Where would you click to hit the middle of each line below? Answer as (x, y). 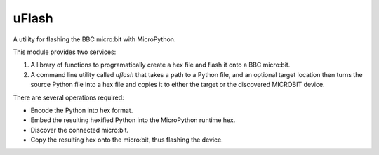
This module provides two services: (65, 52)
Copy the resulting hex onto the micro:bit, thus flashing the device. (127, 140)
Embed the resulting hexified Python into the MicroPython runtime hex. (133, 120)
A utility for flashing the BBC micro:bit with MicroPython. (94, 39)
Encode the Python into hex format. (82, 110)
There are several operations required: (68, 97)
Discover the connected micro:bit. (80, 130)
